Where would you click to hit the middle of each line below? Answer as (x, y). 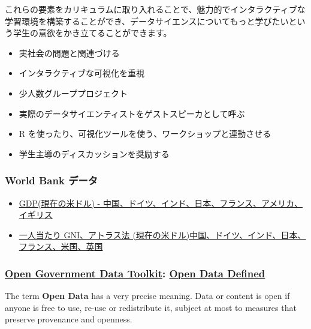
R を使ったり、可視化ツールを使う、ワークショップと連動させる (145, 134)
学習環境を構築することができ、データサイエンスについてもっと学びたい (147, 21)
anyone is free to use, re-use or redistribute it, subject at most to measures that (151, 307)
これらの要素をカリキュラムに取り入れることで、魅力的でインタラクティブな (155, 9)
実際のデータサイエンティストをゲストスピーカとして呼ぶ (132, 113)
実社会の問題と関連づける (69, 53)
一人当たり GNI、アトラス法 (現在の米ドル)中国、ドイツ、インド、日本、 (162, 234)
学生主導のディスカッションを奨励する (94, 153)
